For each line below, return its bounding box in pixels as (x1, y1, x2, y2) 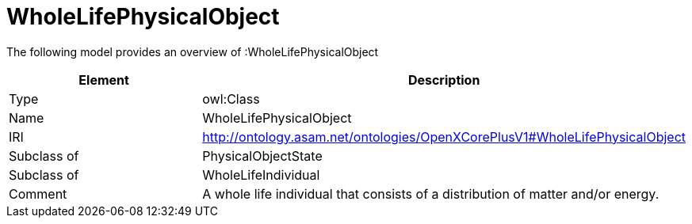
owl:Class (202, 90, 260, 107)
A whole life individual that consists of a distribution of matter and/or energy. (202, 185, 660, 202)
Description (407, 71, 480, 88)
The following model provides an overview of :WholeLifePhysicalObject (6, 44, 379, 59)
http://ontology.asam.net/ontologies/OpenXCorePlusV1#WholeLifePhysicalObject (202, 128, 686, 145)
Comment (9, 185, 67, 202)
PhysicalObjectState (202, 147, 323, 164)
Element (78, 71, 129, 88)
